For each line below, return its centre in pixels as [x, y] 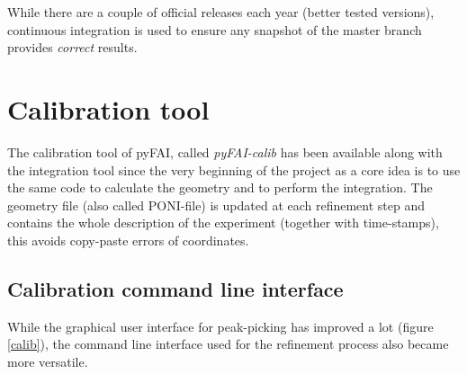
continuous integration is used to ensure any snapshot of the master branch [215, 29]
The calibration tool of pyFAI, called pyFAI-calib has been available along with [225, 151]
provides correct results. [72, 47]
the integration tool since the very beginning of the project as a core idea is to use [234, 169]
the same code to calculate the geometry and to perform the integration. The [220, 187]
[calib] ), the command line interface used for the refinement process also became [228, 344]
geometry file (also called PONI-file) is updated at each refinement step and [216, 205]
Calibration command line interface [175, 288]
